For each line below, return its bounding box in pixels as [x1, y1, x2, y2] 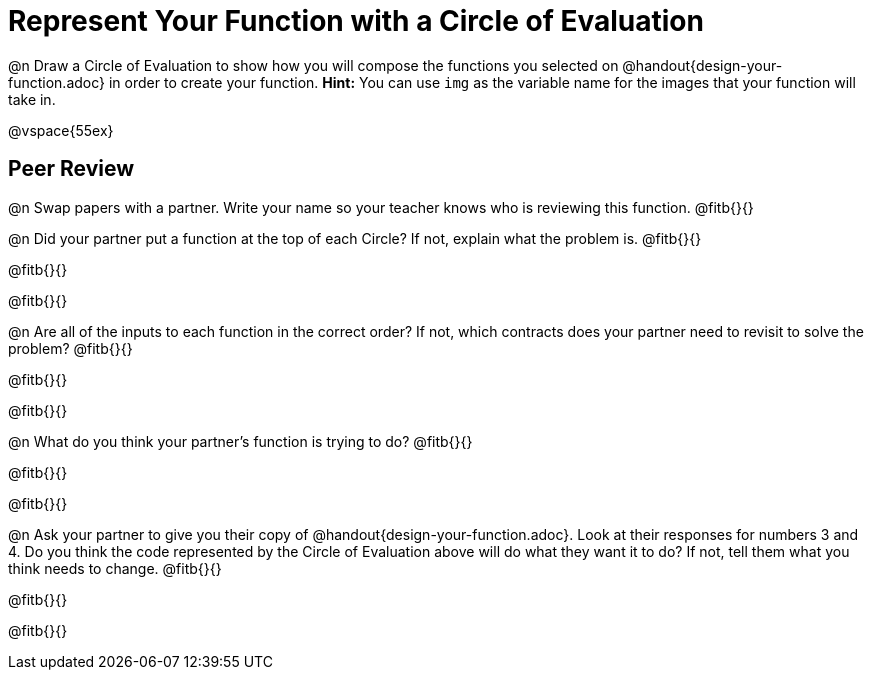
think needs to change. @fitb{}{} [8, 559, 222, 577]
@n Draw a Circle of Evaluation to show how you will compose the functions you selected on [8, 56, 619, 74]
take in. [8, 90, 56, 108]
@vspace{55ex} [8, 121, 114, 139]
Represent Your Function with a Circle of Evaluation [8, 4, 704, 38]
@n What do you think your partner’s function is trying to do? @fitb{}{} [8, 432, 473, 450]
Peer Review [8, 156, 134, 182]
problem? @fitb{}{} [8, 339, 133, 357]
